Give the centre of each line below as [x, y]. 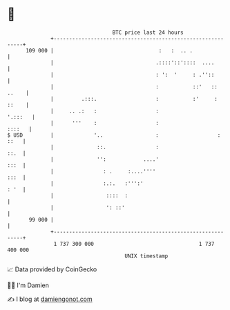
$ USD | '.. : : [114, 135]
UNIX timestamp [146, 256]
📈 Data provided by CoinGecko [52, 269]
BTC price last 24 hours [148, 32]
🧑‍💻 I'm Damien [28, 285]
